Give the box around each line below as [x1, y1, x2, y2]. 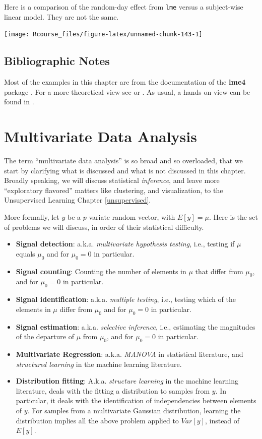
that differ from [195, 266, 243, 276]
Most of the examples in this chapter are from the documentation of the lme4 [4, 77, 246, 87]
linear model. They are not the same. [4, 11, 119, 22]
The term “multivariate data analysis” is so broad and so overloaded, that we [4, 155, 243, 166]
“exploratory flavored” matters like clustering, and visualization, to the [4, 184, 223, 195]
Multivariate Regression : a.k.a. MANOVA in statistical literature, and [16, 348, 243, 359]
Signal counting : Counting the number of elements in [16, 266, 186, 276]
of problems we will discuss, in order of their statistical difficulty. [4, 221, 204, 232]
